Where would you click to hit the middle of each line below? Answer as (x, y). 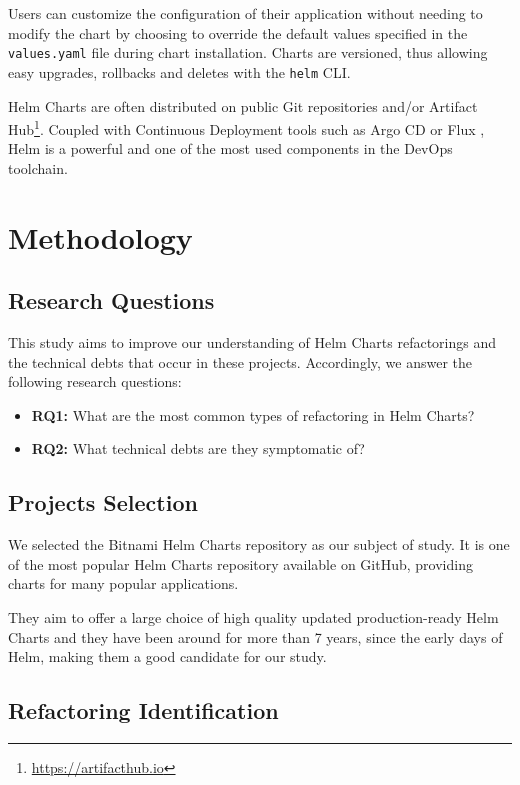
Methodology (100, 236)
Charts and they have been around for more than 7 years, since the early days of (255, 636)
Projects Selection (103, 502)
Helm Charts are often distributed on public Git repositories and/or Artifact (243, 105)
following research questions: (95, 381)
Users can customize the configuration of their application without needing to (245, 13)
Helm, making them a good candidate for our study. (167, 656)
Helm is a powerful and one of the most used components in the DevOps (230, 148)
